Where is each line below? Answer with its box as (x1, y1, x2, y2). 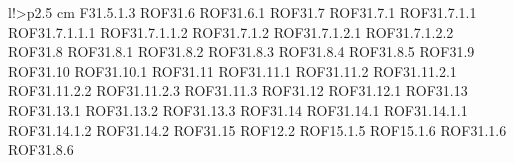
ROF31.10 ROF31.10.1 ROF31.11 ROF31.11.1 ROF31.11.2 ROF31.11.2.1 (8, 60, 457, 81)
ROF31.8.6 (8, 139, 74, 160)
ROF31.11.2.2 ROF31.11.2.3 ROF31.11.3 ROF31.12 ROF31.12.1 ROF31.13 (8, 80, 468, 101)
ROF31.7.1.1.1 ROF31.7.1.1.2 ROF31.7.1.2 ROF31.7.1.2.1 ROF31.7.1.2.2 (8, 21, 454, 42)
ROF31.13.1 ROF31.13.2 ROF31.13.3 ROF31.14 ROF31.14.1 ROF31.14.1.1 (8, 99, 468, 120)
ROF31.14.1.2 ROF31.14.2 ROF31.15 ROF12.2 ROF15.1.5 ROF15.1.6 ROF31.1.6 (8, 119, 507, 140)
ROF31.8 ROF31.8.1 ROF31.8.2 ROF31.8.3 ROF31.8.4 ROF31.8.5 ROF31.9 (8, 41, 475, 62)
